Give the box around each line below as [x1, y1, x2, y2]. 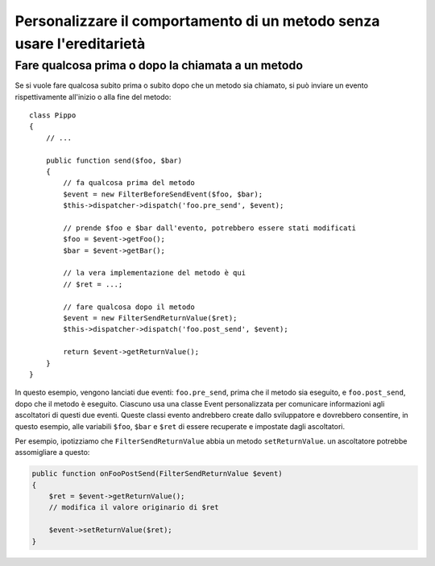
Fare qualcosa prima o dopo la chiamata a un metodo [14, 58, 304, 72]
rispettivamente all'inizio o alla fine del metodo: [14, 92, 172, 101]
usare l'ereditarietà [14, 35, 146, 52]
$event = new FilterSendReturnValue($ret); [63, 314, 238, 322]
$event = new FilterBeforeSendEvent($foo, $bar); [63, 189, 263, 199]
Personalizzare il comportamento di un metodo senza [14, 12, 380, 30]
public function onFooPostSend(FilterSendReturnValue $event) [31, 469, 283, 478]
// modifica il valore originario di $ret [48, 503, 219, 512]
